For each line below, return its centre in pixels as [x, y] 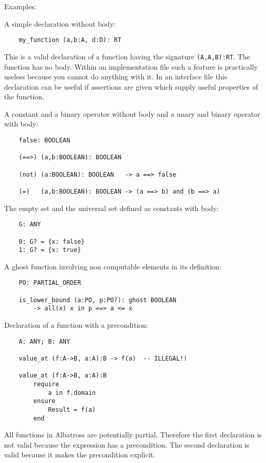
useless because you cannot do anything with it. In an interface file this [116, 77]
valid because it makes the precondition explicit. [80, 455]
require [46, 384]
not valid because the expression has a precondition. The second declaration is [127, 444]
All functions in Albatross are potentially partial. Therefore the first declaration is [133, 435]
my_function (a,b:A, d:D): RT [70, 40]
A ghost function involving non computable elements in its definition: [113, 266]
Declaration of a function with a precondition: [76, 325]
